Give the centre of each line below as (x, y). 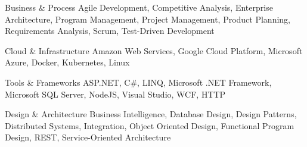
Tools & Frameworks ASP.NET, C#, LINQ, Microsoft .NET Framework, (138, 82)
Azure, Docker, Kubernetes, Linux (67, 62)
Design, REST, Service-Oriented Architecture (88, 137)
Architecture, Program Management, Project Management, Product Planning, (148, 19)
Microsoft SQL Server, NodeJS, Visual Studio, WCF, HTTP (115, 94)
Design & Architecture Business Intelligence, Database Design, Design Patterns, (151, 114)
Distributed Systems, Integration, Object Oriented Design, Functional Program (150, 125)
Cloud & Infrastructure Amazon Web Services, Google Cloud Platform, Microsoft (154, 50)
